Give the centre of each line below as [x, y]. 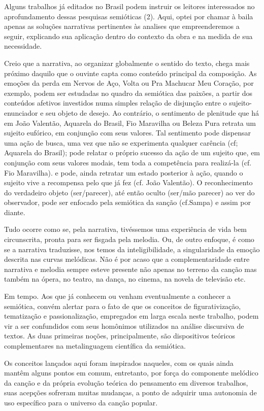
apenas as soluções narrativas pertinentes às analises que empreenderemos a [122, 26]
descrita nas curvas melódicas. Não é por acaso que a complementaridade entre [127, 259]
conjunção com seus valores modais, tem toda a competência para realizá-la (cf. [128, 162]
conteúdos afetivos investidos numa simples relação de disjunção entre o [115, 103]
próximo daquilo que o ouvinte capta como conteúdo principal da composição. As [130, 73]
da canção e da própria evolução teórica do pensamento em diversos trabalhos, [126, 382]
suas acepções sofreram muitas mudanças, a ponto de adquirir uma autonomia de [130, 392]
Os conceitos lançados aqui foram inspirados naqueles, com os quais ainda [119, 363]
